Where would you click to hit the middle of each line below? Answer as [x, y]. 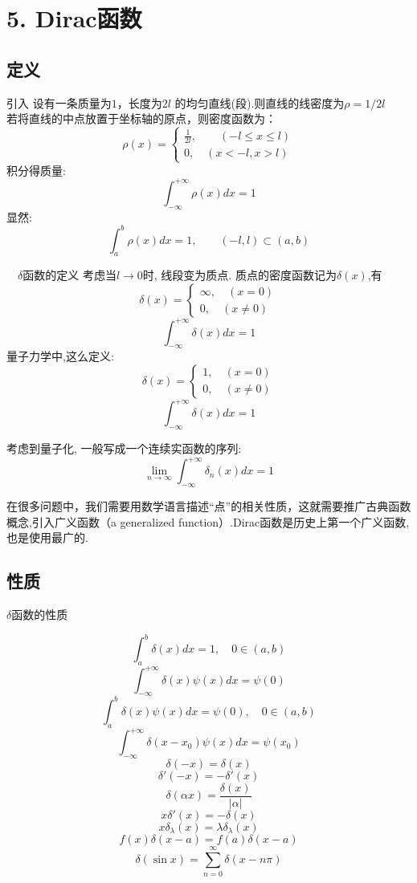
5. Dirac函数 [74, 18]
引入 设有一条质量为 [59, 102]
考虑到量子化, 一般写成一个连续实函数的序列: [124, 448]
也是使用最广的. [47, 537]
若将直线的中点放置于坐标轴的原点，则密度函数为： [141, 118]
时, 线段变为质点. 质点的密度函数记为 [239, 275]
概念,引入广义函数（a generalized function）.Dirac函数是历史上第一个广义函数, [208, 521]
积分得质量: [36, 170]
